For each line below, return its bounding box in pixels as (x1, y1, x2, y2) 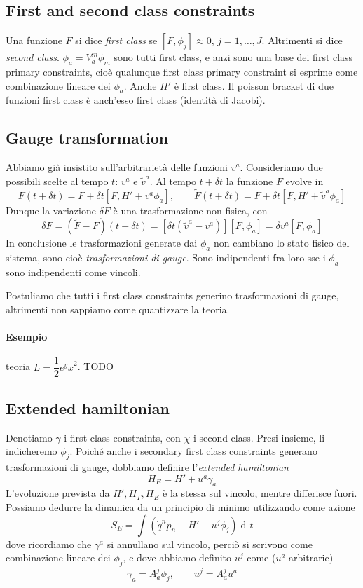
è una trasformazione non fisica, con (113, 203, 268, 217)
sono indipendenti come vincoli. (6, 264, 141, 279)
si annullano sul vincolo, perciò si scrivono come (107, 536, 313, 551)
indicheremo (6, 444, 57, 458)
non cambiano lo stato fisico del (213, 235, 350, 250)
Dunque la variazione (6, 203, 96, 217)
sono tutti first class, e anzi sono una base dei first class (114, 50, 353, 64)
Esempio (6, 329, 48, 344)
